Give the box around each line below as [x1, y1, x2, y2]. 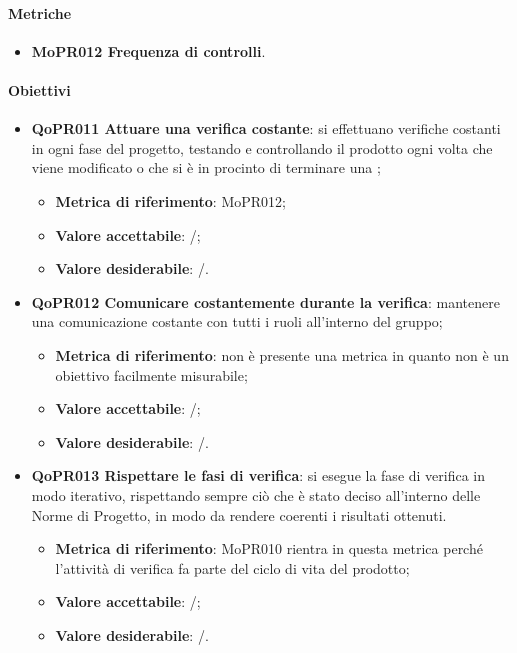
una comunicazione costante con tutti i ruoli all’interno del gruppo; [31, 311, 443, 332]
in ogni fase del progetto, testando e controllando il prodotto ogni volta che [31, 137, 493, 158]
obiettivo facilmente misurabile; [55, 364, 248, 385]
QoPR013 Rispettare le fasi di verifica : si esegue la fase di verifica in [31, 465, 486, 486]
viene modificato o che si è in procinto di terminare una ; [31, 157, 381, 178]
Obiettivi [8, 79, 71, 100]
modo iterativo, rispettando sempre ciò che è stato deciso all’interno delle [31, 484, 481, 505]
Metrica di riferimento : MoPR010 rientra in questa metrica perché [55, 538, 483, 559]
